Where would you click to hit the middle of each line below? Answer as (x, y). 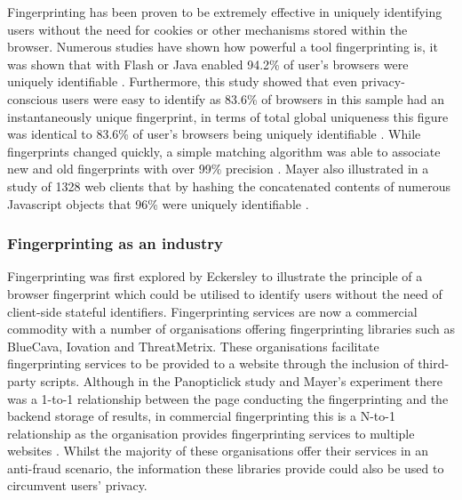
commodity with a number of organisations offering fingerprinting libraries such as (231, 329)
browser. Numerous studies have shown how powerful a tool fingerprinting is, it (223, 47)
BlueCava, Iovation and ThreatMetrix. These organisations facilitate (193, 346)
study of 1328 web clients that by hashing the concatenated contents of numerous (229, 185)
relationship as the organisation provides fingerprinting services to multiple (211, 433)
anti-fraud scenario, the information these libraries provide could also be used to (226, 468)
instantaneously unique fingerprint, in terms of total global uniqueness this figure (228, 116)
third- (434, 363)
